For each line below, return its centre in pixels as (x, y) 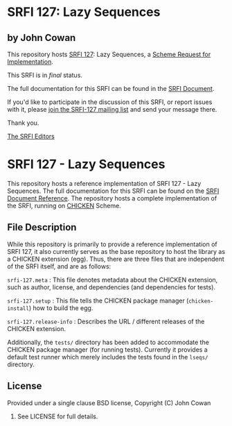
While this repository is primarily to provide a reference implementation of (112, 244)
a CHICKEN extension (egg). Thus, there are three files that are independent (116, 259)
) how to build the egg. (61, 308)
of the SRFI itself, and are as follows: (59, 266)
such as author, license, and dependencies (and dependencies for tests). (111, 287)
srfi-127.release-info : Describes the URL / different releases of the (106, 321)
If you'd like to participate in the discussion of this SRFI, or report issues (110, 102)
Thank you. (23, 123)
